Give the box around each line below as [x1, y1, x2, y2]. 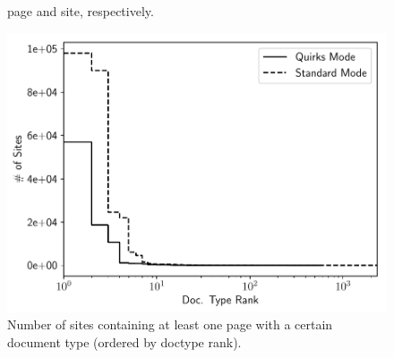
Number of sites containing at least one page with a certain [7, 315, 333, 334]
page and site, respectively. [7, 2, 154, 20]
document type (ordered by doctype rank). [7, 332, 242, 351]
